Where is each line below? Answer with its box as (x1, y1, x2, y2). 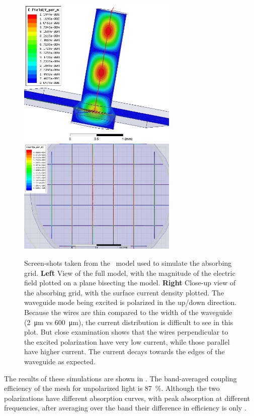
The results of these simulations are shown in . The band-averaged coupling (4, 373, 237, 383)
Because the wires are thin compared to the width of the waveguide (24, 306, 232, 317)
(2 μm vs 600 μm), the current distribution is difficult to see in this (24, 317, 233, 327)
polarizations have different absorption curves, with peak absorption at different (4, 392, 250, 403)
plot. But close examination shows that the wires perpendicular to (24, 327, 228, 337)
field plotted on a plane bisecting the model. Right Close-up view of (24, 277, 236, 288)
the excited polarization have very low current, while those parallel (24, 336, 230, 347)
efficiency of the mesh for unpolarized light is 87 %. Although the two (4, 383, 220, 393)
